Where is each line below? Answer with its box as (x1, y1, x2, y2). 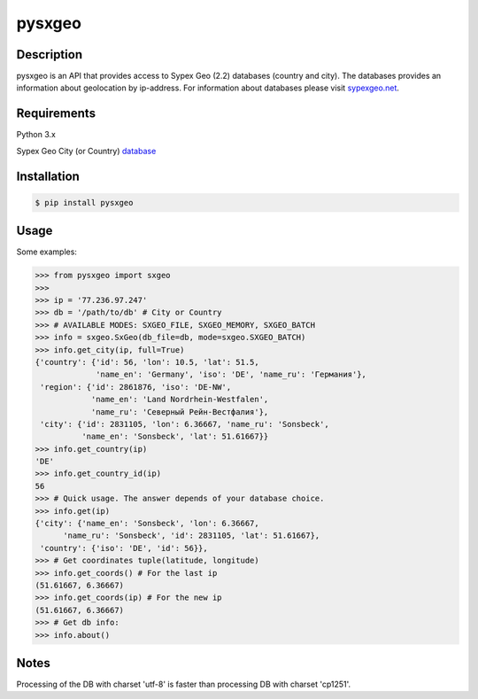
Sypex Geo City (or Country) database (16, 145, 157, 156)
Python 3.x (16, 129, 57, 140)
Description (16, 47, 83, 62)
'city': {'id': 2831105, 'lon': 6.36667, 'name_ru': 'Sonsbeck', (40, 419, 329, 429)
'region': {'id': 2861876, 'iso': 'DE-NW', (40, 382, 232, 392)
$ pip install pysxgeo (35, 198, 134, 207)
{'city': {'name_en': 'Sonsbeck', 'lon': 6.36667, (35, 518, 260, 529)
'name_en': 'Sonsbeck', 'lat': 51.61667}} (81, 431, 269, 442)
